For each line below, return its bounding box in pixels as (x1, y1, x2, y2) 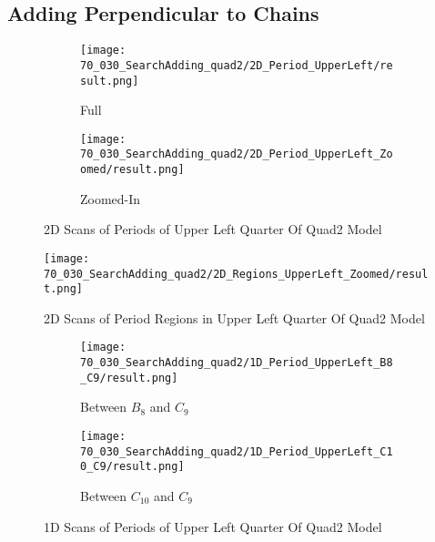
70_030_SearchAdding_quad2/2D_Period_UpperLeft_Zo (80, 148, 393, 161)
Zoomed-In (80, 189, 141, 208)
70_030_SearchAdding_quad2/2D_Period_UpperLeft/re (80, 58, 393, 72)
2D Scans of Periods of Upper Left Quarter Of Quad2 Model (44, 220, 382, 239)
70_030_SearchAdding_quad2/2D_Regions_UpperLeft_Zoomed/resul (44, 267, 429, 281)
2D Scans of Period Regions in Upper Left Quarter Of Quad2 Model (44, 308, 425, 327)
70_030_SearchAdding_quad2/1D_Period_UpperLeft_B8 (80, 356, 393, 370)
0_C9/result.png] (80, 460, 185, 474)
